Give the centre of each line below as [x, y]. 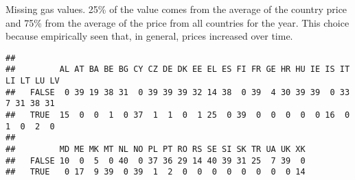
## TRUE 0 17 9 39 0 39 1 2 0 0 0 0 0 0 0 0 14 [156, 172]
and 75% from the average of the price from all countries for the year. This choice [177, 22]
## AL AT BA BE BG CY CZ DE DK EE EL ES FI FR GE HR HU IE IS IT [178, 69]
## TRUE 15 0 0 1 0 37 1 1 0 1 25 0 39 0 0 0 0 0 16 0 [178, 115]
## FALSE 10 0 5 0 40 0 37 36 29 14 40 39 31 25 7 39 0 [156, 160]
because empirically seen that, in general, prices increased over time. [149, 36]
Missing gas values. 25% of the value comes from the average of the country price [176, 9]
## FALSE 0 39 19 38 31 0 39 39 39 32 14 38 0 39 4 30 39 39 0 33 [178, 92]
